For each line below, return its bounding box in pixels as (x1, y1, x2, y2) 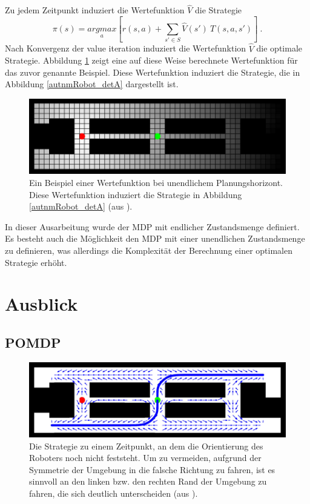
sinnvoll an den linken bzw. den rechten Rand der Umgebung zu (29, 475, 267, 488)
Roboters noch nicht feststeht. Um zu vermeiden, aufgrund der (29, 451, 262, 464)
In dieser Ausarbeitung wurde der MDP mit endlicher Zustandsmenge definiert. (5, 220, 300, 233)
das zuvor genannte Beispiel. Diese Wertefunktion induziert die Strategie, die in (5, 65, 300, 78)
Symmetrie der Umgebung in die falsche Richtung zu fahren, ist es (29, 463, 275, 476)
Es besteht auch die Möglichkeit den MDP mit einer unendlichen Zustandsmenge (5, 232, 305, 245)
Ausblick (5, 291, 78, 316)
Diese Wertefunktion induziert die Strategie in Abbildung (29, 188, 242, 201)
